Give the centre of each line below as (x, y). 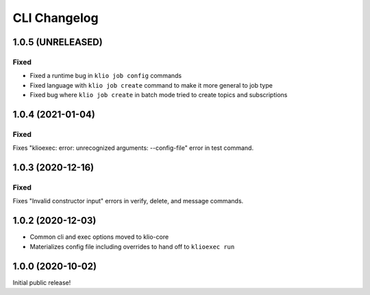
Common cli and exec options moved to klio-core (99, 237)
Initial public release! (42, 282)
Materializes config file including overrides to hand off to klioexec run (132, 246)
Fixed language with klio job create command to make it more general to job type (151, 85)
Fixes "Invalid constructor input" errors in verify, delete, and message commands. (128, 201)
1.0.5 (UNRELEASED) (58, 42)
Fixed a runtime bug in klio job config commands (106, 76)
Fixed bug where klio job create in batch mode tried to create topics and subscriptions (159, 95)
